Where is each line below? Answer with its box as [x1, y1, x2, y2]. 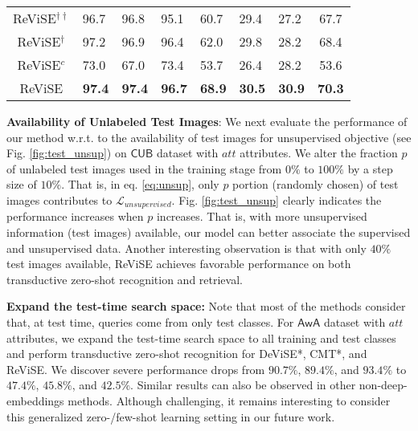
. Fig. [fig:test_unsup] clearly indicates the [171, 191, 382, 208]
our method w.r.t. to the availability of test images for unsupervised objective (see [6, 128, 412, 145]
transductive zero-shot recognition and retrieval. [6, 270, 243, 287]
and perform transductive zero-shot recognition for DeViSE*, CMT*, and [6, 345, 367, 362]
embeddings [6, 392, 64, 409]
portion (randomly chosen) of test [232, 176, 399, 193]
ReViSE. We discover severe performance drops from [6, 360, 265, 377]
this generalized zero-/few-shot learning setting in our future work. [6, 408, 335, 425]
